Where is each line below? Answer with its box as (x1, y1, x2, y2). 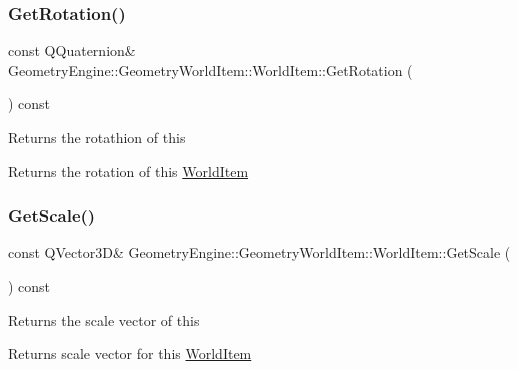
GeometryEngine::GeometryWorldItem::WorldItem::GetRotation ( (8, 59, 413, 80)
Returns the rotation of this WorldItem (8, 160, 249, 181)
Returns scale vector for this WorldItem (8, 343, 252, 364)
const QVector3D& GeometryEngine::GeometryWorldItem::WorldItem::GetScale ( (8, 242, 511, 263)
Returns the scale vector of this (8, 309, 200, 330)
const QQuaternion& (8, 40, 136, 61)
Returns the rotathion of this (8, 127, 186, 147)
